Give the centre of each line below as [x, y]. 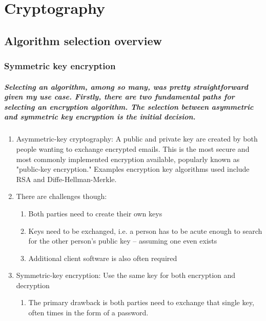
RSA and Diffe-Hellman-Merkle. [66, 179]
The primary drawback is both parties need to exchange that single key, [141, 302]
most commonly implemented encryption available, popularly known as [128, 159]
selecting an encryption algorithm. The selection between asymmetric [129, 106]
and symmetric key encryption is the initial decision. [100, 117]
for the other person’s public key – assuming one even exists [123, 241]
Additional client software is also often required [103, 258]
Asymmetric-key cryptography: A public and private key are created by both [137, 139]
